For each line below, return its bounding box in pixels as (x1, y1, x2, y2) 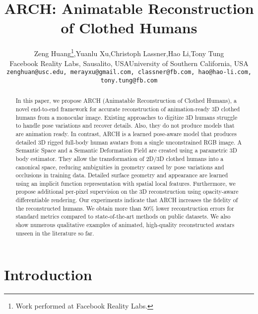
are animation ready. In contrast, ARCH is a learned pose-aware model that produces (15, 129, 237, 138)
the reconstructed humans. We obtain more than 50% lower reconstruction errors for (15, 204, 234, 212)
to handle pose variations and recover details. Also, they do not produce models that (15, 121, 235, 130)
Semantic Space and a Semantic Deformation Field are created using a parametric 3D (15, 146, 237, 155)
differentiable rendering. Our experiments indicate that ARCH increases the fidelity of (15, 196, 238, 204)
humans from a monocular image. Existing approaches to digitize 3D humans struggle (15, 113, 238, 121)
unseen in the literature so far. (15, 229, 94, 237)
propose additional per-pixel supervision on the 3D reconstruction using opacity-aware (15, 187, 239, 196)
